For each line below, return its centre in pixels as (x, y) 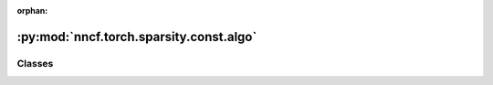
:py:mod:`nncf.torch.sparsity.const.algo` (137, 37)
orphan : (32, 11)
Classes (35, 63)
